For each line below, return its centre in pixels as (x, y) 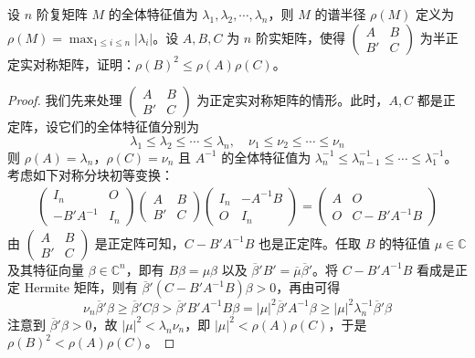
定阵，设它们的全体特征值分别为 (103, 126)
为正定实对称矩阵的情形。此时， (293, 100)
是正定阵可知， (139, 242)
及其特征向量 (46, 269)
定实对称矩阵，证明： (71, 63)
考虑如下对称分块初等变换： (90, 175)
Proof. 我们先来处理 (65, 100)
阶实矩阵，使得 (300, 37)
